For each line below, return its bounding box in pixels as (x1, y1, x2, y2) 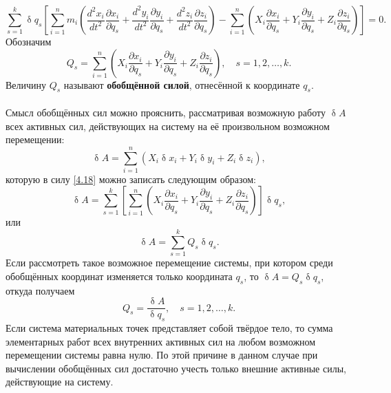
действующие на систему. (6, 374, 114, 389)
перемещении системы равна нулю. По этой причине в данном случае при (6, 348, 318, 362)
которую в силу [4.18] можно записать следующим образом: (6, 171, 256, 186)
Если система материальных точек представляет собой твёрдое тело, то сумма (6, 321, 333, 335)
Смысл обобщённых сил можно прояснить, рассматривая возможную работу (6, 105, 326, 119)
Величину (6, 77, 47, 92)
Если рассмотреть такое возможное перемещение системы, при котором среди (6, 255, 333, 270)
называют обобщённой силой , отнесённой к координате (63, 77, 300, 92)
